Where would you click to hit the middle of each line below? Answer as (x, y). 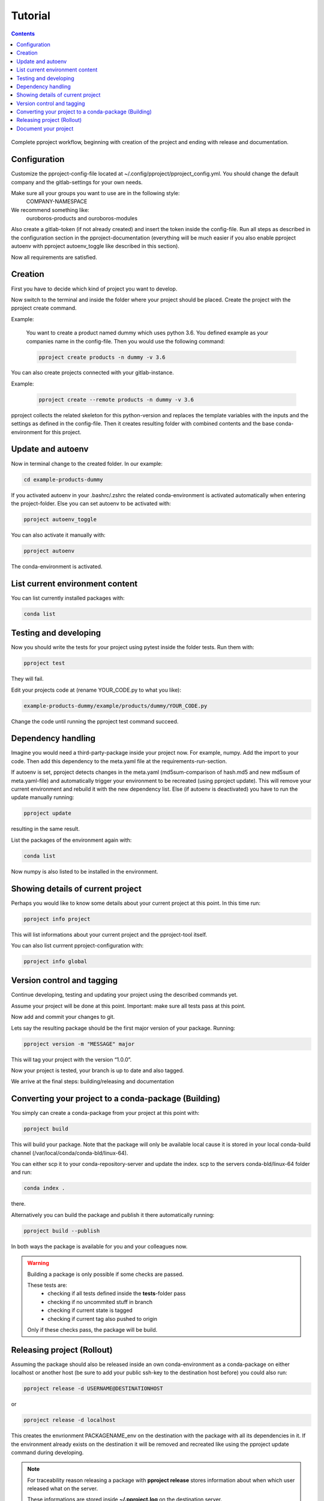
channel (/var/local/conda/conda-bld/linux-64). (70, 1153)
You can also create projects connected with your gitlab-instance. (92, 373)
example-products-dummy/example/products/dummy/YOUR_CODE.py (115, 706)
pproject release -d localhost (70, 1420)
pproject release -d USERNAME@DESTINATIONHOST (93, 1389)
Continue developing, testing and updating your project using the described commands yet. (124, 995)
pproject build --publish (62, 1231)
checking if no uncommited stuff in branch (100, 1302)
